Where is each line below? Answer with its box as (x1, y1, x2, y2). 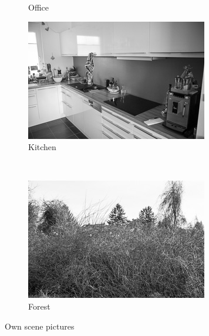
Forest (28, 300, 50, 312)
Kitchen (28, 141, 56, 153)
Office (28, 1, 49, 13)
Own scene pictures (5, 320, 75, 332)
